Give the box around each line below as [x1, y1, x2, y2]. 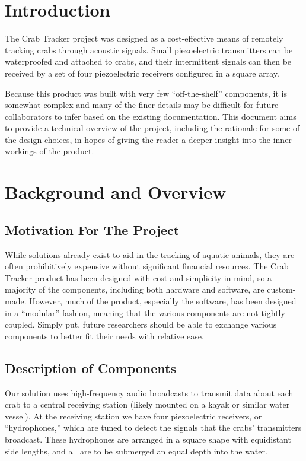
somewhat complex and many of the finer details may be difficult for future [5, 98, 279, 111]
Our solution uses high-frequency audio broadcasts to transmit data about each [5, 386, 294, 399]
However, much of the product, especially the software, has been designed [29, 295, 297, 307]
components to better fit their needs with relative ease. [5, 329, 204, 342]
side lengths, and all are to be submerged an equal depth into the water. [5, 444, 267, 457]
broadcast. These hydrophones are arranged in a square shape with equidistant [5, 433, 291, 445]
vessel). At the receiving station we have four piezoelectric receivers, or [5, 409, 262, 422]
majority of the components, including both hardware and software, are [5, 283, 264, 295]
